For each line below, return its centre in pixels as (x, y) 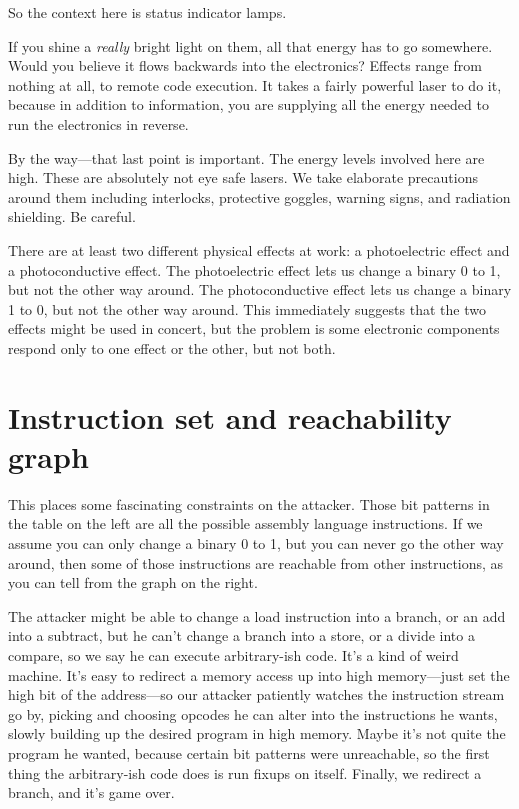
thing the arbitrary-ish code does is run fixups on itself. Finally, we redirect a (245, 772)
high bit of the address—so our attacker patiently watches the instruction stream (256, 694)
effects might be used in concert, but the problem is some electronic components (254, 328)
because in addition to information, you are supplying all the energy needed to (248, 104)
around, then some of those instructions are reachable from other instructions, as (256, 562)
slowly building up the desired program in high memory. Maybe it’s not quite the (257, 733)
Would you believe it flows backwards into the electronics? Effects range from (245, 65)
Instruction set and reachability (230, 416)
